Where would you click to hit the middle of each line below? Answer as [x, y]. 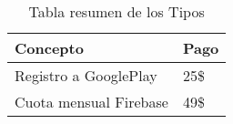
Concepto [49, 48]
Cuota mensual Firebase [91, 102]
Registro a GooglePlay [86, 75]
